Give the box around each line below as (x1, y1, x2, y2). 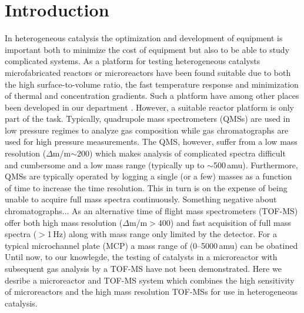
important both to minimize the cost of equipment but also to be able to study (5, 43, 290, 55)
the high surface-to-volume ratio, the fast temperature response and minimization (5, 78, 299, 90)
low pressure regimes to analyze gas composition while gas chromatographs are (5, 124, 289, 136)
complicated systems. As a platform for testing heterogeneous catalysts (5, 55, 260, 67)
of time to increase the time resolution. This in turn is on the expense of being (5, 181, 288, 194)
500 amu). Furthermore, (213, 158, 298, 171)
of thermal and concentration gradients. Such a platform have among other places (5, 89, 299, 102)
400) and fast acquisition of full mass (158, 216, 291, 228)
